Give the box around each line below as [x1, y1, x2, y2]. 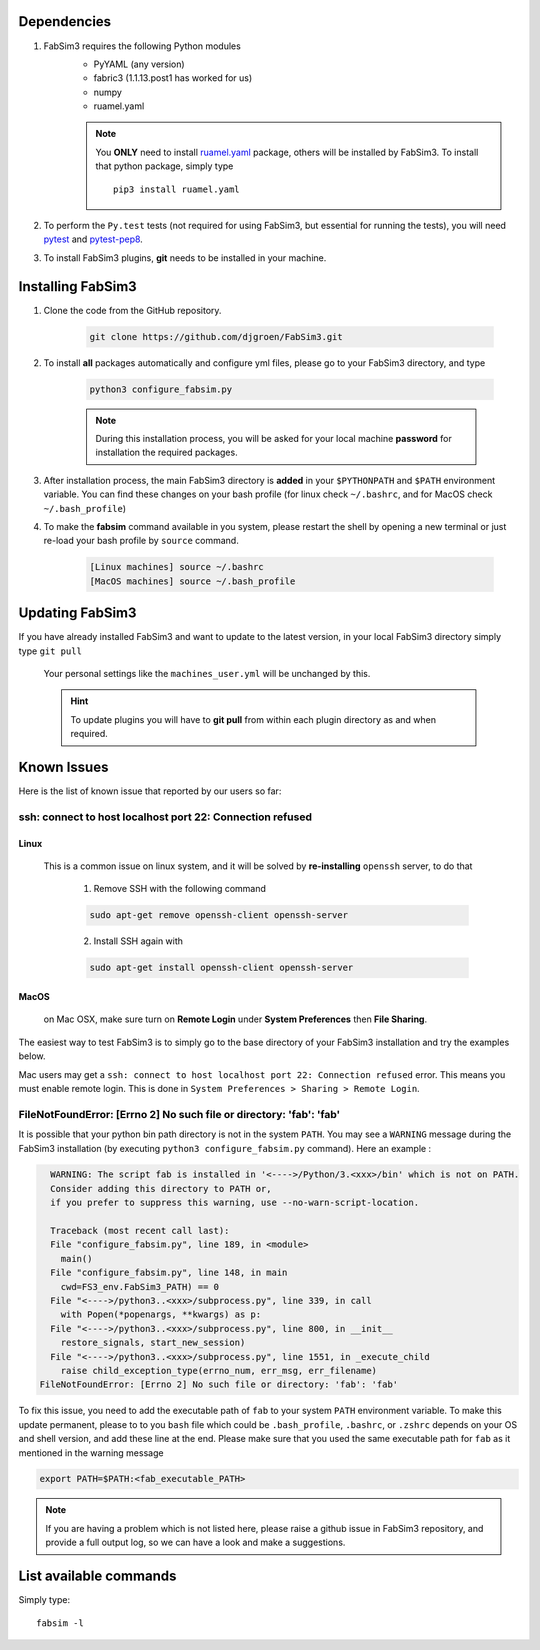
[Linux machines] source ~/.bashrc [89, 561, 264, 573]
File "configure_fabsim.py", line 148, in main [50, 1267, 288, 1279]
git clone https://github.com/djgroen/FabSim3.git [89, 331, 344, 342]
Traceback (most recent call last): [50, 1225, 230, 1237]
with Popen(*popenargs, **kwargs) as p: [60, 1309, 262, 1320]
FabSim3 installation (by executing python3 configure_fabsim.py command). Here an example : [18, 1142, 432, 1154]
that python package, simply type [95, 160, 234, 172]
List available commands [18, 1568, 177, 1585]
